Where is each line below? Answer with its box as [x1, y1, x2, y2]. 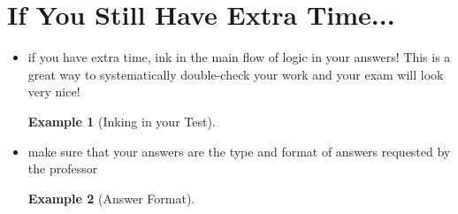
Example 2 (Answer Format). [27, 188, 195, 207]
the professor [27, 159, 98, 178]
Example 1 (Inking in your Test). [27, 111, 216, 130]
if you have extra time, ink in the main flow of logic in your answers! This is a [27, 48, 451, 66]
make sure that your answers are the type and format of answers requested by [27, 141, 451, 160]
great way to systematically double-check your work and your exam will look [27, 65, 444, 83]
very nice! [27, 82, 80, 101]
